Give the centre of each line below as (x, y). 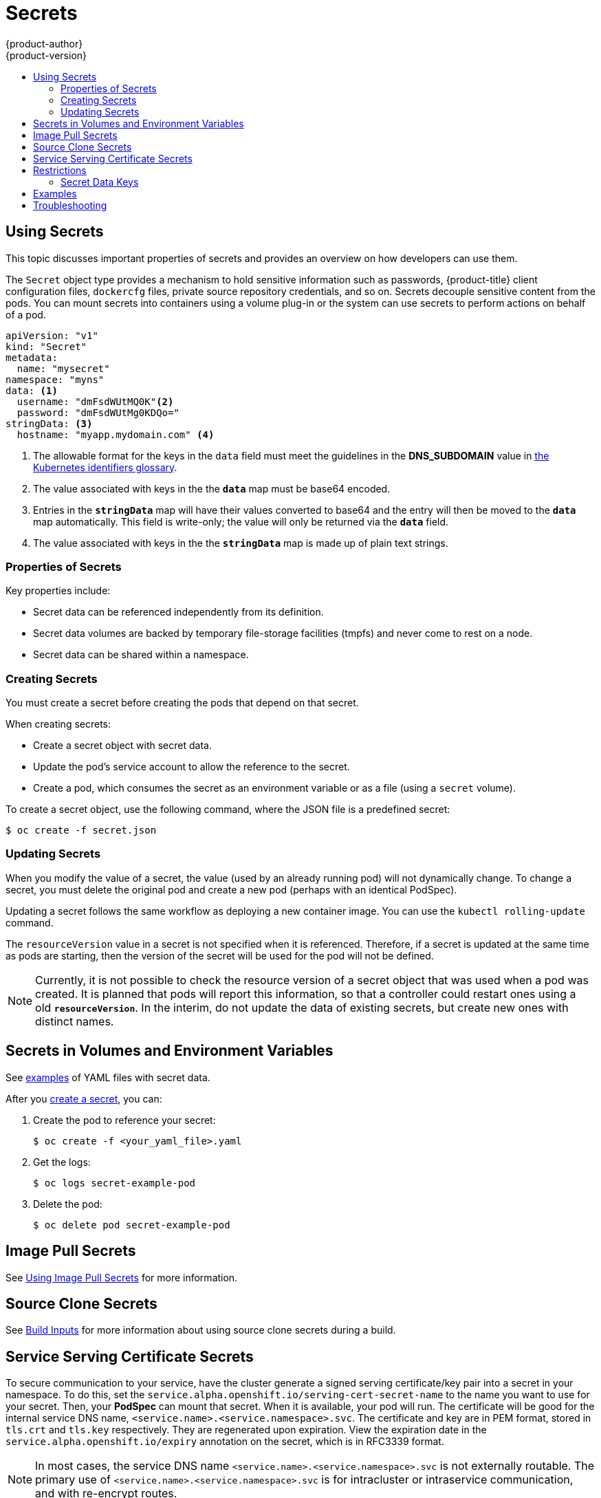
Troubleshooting (70, 205)
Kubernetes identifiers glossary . (105, 467)
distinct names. (75, 1021)
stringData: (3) (49, 423)
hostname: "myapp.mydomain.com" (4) (116, 434)
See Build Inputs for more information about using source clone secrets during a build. (201, 1330)
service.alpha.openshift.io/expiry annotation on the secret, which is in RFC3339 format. (225, 1442)
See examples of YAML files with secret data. (108, 1077)
